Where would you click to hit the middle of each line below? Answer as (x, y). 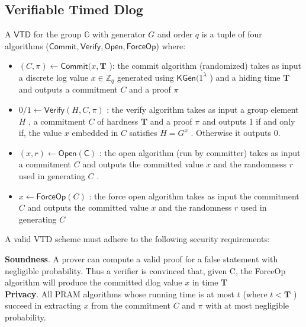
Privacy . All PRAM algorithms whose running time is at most (120, 293)
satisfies (143, 133)
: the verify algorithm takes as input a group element (203, 109)
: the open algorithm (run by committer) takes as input (200, 152)
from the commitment (131, 305)
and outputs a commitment (68, 89)
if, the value (40, 133)
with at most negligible (247, 305)
